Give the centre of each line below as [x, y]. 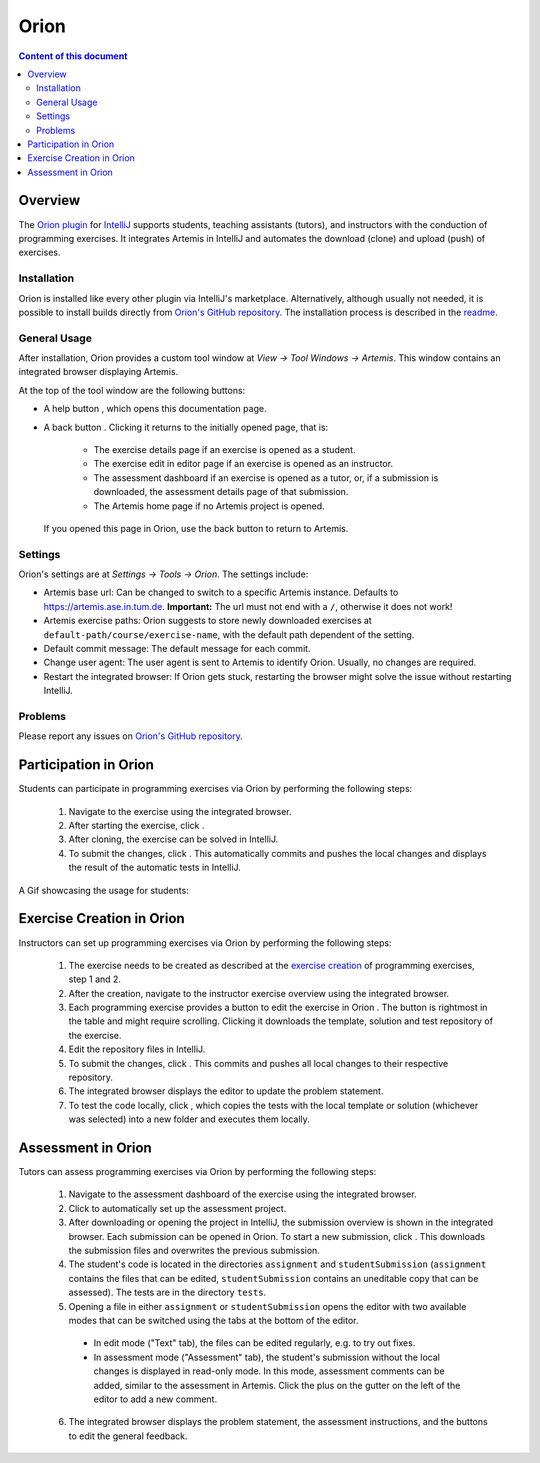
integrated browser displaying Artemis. [98, 372]
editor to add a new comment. [155, 1399]
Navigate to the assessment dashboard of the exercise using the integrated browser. [242, 1194]
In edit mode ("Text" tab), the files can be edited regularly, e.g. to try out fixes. [254, 1343]
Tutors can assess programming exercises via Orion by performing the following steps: [197, 1172]
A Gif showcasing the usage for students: [103, 890]
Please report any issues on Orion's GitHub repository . [131, 736]
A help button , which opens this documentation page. [155, 409]
